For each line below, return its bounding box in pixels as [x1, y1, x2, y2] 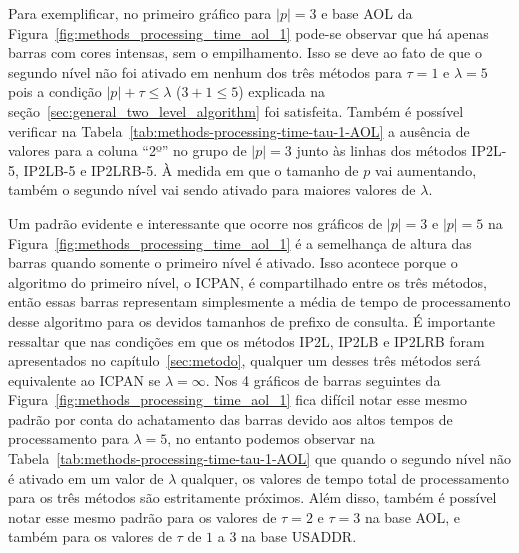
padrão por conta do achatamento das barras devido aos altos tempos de [8, 408, 453, 429]
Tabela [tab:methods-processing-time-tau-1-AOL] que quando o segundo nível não [8, 448, 512, 469]
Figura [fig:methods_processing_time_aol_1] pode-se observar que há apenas [8, 22, 489, 43]
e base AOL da [321, 3, 413, 23]
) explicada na [238, 81, 325, 102]
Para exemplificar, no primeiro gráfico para [8, 3, 272, 23]
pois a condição [8, 81, 102, 102]
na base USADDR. [241, 526, 357, 547]
